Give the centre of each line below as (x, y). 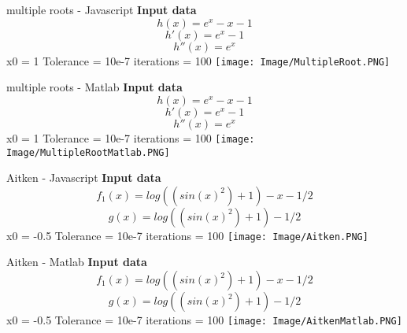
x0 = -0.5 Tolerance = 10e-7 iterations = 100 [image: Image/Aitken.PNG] (187, 235)
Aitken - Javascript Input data (84, 178)
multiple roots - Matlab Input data (94, 87)
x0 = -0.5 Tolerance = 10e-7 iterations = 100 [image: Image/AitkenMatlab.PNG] (204, 320)
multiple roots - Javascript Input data (102, 9)
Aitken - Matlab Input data (77, 262)
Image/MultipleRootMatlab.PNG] (88, 152)
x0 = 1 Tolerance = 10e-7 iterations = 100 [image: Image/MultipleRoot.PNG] (198, 60)
